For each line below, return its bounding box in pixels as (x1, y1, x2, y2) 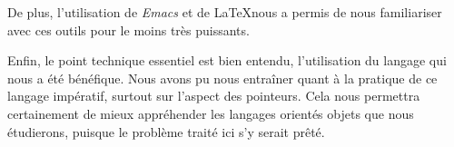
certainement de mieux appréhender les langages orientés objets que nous (7, 103, 414, 122)
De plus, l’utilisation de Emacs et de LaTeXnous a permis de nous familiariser (7, 3, 442, 21)
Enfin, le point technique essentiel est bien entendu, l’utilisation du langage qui (7, 51, 447, 70)
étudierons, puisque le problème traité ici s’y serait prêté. (7, 122, 325, 141)
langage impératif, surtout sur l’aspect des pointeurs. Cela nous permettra (7, 86, 420, 105)
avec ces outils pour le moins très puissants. (7, 20, 250, 39)
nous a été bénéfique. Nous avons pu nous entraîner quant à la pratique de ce (7, 68, 438, 87)
